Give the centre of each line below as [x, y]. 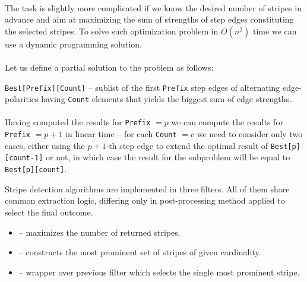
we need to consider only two [250, 134]
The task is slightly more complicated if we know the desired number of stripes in [153, 7]
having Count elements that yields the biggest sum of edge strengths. [166, 99]
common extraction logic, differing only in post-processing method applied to [145, 200]
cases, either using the [45, 145]
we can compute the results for [227, 122]
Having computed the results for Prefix [78, 122]
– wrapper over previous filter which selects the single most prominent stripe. [159, 272]
